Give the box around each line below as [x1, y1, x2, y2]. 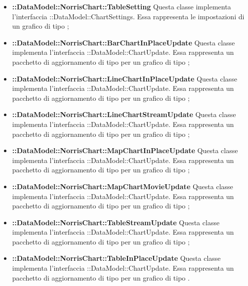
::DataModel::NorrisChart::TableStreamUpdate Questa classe [12, 217, 220, 227]
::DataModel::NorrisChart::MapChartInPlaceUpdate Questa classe [12, 145, 238, 156]
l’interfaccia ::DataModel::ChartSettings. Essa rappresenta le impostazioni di [12, 11, 245, 21]
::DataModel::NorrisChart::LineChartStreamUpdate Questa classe [12, 109, 236, 120]
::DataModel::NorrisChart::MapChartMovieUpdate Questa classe [12, 181, 233, 191]
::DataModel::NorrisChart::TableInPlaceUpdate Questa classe [12, 253, 221, 263]
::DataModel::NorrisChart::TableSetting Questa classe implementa [12, 1, 231, 11]
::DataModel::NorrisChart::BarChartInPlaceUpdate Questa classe [12, 37, 235, 47]
